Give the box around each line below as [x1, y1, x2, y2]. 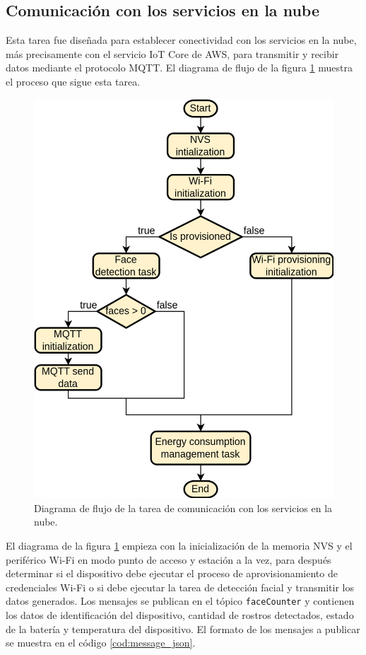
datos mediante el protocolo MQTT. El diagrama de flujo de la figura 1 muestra [6, 60, 353, 75]
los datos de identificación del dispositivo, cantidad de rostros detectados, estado [6, 607, 354, 622]
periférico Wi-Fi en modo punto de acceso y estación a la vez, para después [6, 552, 331, 567]
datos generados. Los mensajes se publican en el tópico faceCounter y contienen [6, 593, 355, 608]
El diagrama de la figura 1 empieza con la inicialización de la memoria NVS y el [6, 538, 353, 552]
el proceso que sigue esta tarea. [6, 74, 141, 88]
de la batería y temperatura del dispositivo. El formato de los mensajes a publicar [6, 621, 360, 636]
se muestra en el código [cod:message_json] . [6, 635, 196, 650]
